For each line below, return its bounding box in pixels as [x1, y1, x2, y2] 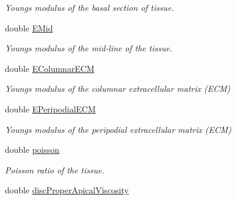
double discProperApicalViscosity [5, 184, 129, 196]
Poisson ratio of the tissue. [5, 163, 105, 176]
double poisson [5, 143, 60, 156]
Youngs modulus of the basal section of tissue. [5, 1, 174, 13]
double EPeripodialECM [5, 102, 96, 115]
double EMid [5, 21, 53, 34]
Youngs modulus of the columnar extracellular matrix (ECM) [5, 82, 231, 95]
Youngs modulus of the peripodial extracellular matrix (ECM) [5, 123, 232, 135]
